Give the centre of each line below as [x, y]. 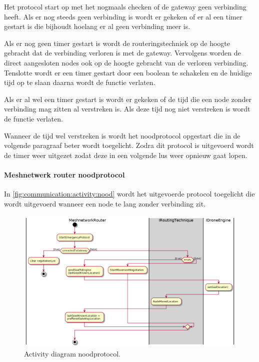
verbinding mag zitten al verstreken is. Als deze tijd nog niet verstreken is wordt [127, 109]
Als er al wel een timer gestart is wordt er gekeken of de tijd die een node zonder [128, 99]
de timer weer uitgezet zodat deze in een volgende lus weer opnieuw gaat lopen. [126, 155]
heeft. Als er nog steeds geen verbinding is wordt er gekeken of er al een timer [123, 16]
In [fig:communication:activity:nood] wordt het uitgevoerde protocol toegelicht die [129, 194]
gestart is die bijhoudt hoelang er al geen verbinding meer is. [97, 26]
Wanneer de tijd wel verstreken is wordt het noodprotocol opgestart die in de [122, 135]
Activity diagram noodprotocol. [72, 354]
